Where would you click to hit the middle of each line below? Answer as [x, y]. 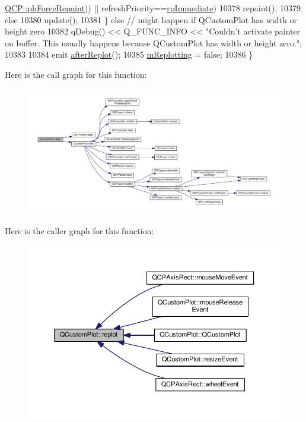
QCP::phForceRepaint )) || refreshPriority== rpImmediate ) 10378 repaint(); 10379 [153, 8]
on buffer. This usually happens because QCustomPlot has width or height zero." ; [154, 42]
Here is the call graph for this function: [76, 74]
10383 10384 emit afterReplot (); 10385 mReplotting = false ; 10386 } [129, 54]
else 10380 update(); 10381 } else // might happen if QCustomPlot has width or [151, 19]
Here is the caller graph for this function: [79, 230]
